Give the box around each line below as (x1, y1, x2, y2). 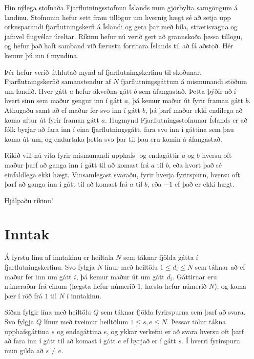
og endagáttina (57, 326, 102, 336)
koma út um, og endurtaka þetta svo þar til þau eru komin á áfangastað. (4, 133, 222, 144)
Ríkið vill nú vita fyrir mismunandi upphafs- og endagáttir (4, 150, 180, 160)
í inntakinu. (66, 290, 102, 300)
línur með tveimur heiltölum (44, 316, 128, 326)
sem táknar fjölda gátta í (124, 252, 198, 262)
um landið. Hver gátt (4, 85, 67, 96)
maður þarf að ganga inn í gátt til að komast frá (4, 159, 149, 169)
